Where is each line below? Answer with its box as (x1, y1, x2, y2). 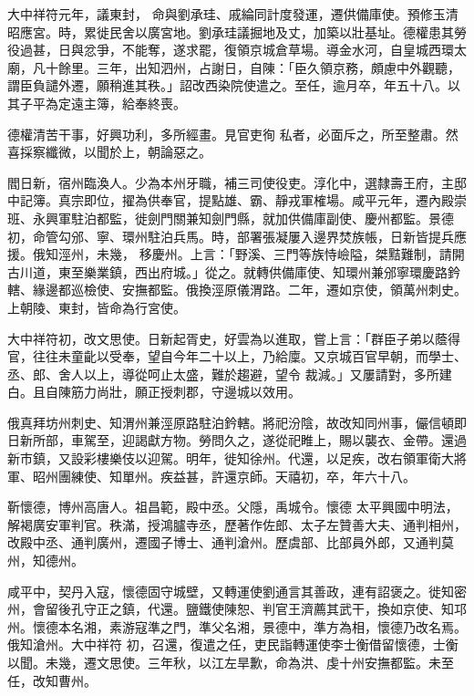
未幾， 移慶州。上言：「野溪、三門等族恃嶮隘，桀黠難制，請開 (96, 244, 465, 264)
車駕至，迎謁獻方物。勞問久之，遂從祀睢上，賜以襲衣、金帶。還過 (70, 431, 467, 450)
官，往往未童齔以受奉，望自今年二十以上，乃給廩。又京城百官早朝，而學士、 (7, 347, 467, 366)
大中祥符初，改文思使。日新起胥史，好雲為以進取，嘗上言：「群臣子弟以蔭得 (7, 328, 460, 348)
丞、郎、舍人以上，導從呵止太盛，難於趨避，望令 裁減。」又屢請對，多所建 (7, 364, 452, 383)
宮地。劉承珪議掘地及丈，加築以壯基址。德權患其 (160, 22, 454, 41)
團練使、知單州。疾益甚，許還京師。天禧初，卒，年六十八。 (57, 466, 416, 485)
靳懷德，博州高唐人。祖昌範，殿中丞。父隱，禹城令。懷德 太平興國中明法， (7, 497, 459, 516)
